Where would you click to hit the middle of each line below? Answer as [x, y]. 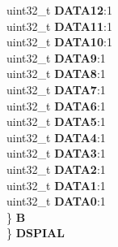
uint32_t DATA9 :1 [56, 57]
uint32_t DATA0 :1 [56, 201]
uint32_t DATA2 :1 [56, 169]
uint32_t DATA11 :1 [59, 26]
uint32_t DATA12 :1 [59, 10]
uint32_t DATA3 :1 [56, 153]
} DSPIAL [36, 233]
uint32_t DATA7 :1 [56, 89]
